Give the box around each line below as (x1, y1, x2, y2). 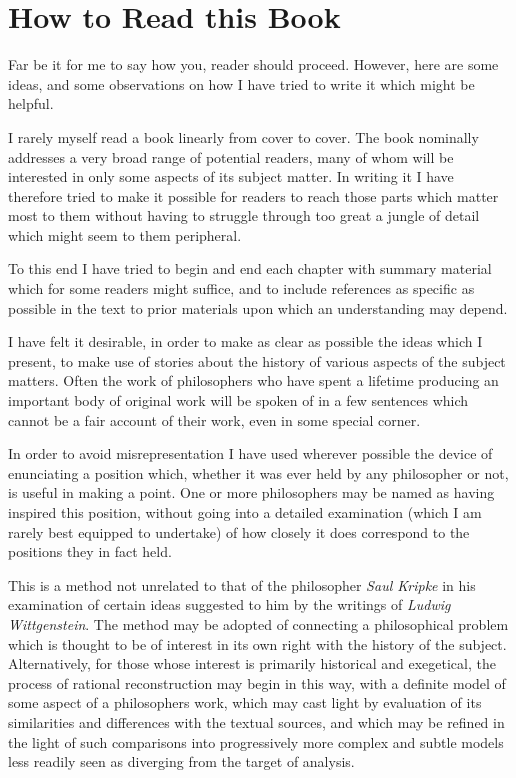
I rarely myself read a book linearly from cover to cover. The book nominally (8, 126, 479, 147)
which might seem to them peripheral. (8, 224, 242, 245)
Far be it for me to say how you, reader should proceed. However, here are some (8, 54, 499, 75)
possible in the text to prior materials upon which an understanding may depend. (8, 297, 508, 318)
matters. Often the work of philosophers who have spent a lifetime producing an (8, 370, 499, 391)
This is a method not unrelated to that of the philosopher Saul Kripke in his (8, 574, 476, 595)
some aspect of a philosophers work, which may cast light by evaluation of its (8, 692, 482, 713)
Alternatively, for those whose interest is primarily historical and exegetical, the (8, 653, 496, 674)
